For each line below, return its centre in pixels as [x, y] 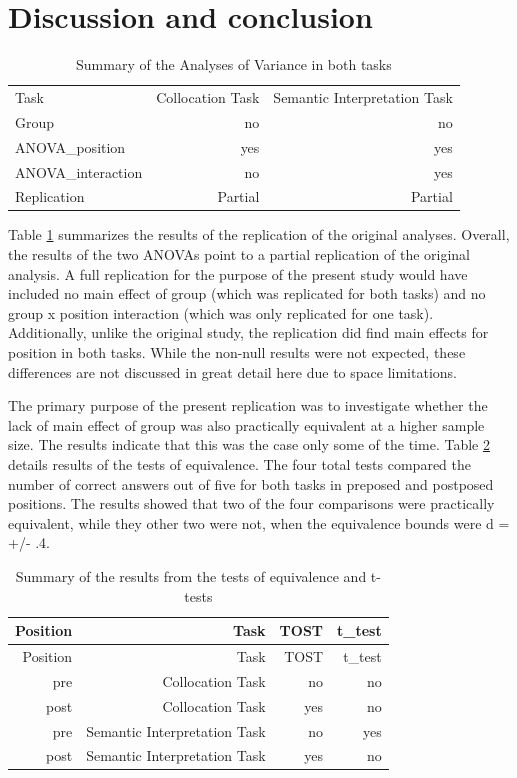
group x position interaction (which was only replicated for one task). [221, 312]
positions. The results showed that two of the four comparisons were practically [251, 503]
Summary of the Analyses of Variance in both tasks [234, 64]
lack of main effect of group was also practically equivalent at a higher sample [246, 424]
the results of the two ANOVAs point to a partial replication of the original [239, 254]
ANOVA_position [70, 146]
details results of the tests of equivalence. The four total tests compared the [239, 463]
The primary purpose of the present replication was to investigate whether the [248, 405]
